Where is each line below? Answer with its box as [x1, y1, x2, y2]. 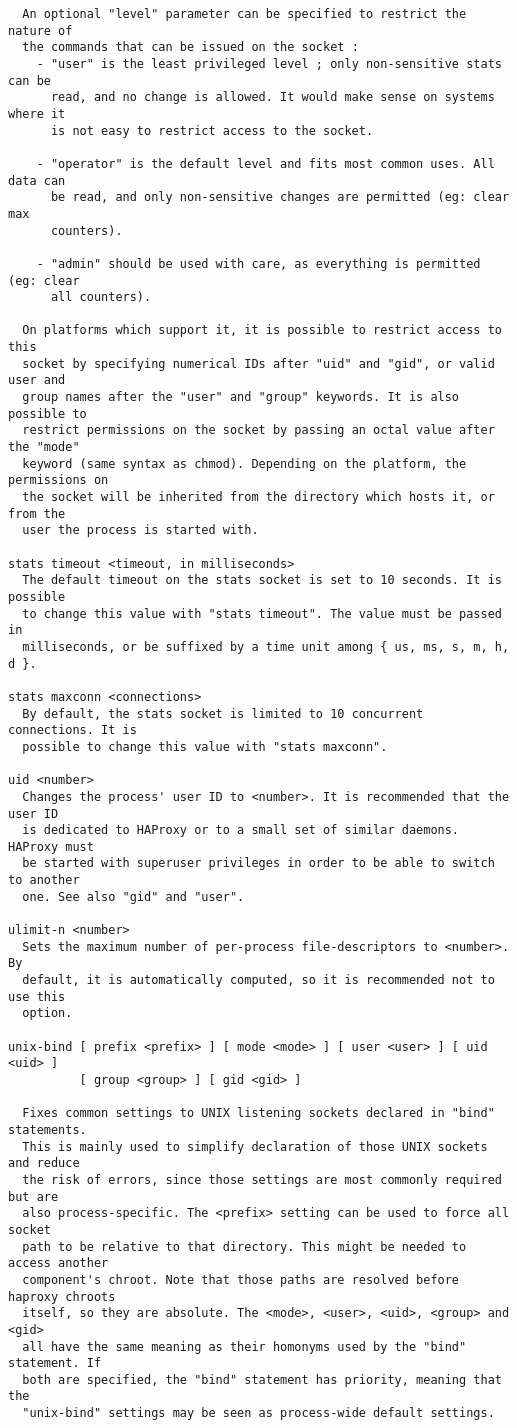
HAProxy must [8, 839, 94, 854]
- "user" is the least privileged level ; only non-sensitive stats [36, 56, 502, 71]
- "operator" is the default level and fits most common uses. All [36, 156, 495, 171]
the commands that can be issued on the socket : [22, 40, 359, 55]
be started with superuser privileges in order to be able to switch [22, 856, 495, 871]
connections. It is [8, 723, 137, 738]
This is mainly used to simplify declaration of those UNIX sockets [22, 1139, 488, 1154]
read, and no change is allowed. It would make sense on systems [50, 90, 495, 105]
